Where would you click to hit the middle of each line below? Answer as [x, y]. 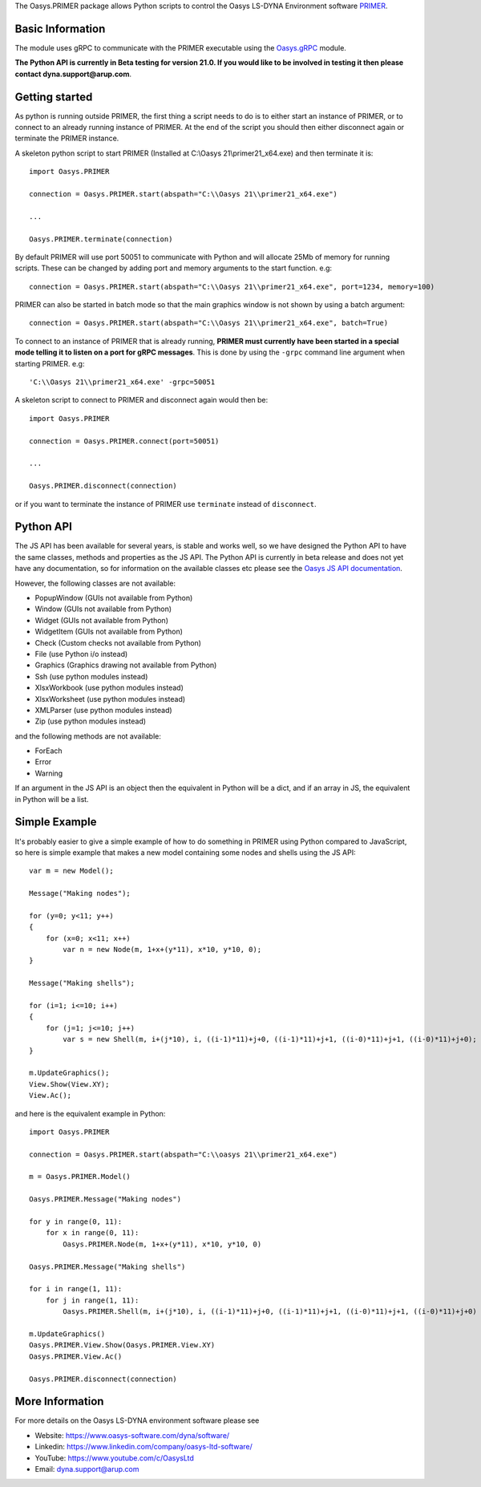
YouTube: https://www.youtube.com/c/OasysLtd [114, 1458]
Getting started [54, 97]
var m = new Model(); [71, 871]
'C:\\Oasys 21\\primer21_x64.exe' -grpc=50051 [122, 382]
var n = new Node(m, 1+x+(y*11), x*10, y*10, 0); [162, 950]
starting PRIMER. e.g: [50, 363]
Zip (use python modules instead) [91, 721]
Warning [49, 773]
